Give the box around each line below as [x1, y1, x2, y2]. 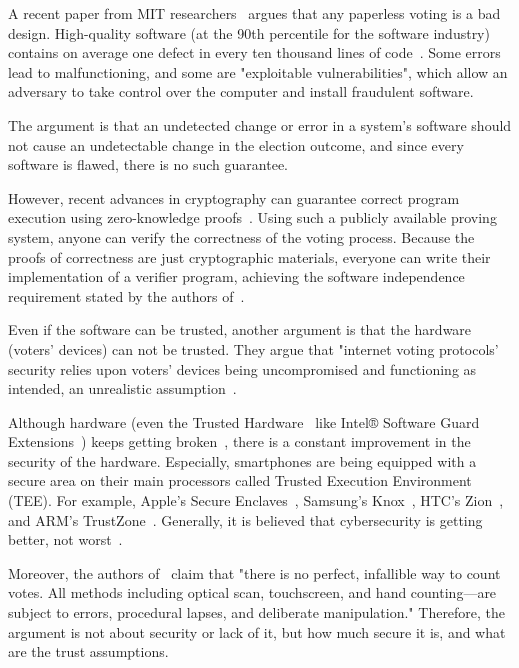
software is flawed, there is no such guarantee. [8, 154, 288, 175]
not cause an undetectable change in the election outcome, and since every [8, 134, 464, 155]
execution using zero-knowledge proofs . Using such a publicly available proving [8, 207, 497, 228]
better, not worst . [8, 529, 123, 550]
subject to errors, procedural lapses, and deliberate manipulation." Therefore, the [8, 602, 506, 623]
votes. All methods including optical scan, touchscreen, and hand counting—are [8, 582, 497, 603]
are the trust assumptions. [8, 641, 169, 662]
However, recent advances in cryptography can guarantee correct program [8, 187, 460, 208]
